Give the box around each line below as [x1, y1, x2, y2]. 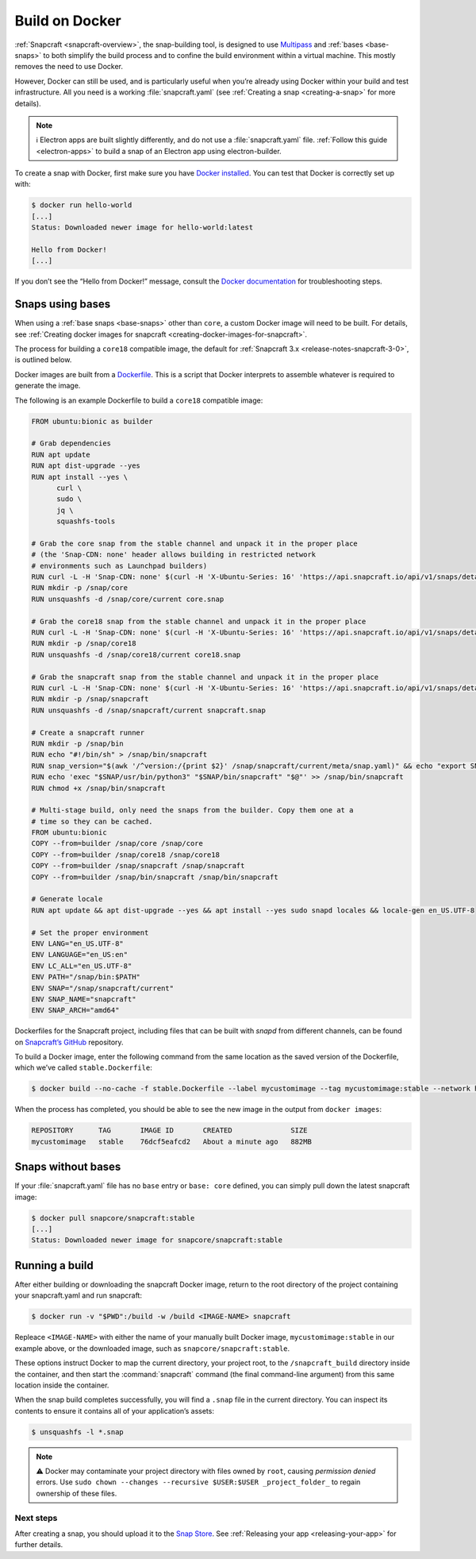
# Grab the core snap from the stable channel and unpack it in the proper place [31, 538, 359, 548]
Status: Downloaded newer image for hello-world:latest [31, 223, 254, 232]
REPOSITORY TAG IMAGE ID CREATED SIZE [31, 1126, 308, 1135]
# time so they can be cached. [31, 816, 154, 826]
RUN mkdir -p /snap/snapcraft [31, 695, 149, 704]
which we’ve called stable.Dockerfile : [14, 1063, 152, 1072]
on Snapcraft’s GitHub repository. [14, 1037, 124, 1047]
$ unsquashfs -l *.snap [31, 1427, 125, 1437]
